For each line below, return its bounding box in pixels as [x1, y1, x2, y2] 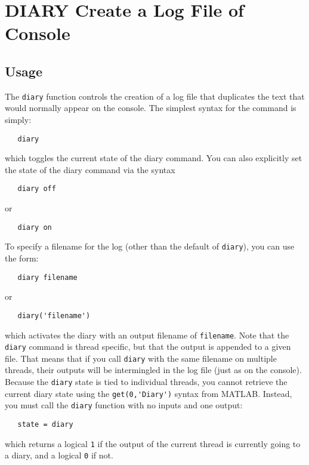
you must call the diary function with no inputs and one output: [5, 399, 243, 411]
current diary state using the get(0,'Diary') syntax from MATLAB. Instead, [5, 387, 292, 399]
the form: [5, 252, 39, 264]
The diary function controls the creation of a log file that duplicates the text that [5, 90, 305, 102]
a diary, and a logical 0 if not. [5, 449, 113, 461]
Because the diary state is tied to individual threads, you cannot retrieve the [5, 375, 288, 388]
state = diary [17, 420, 73, 429]
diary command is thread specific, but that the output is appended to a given [5, 340, 291, 353]
